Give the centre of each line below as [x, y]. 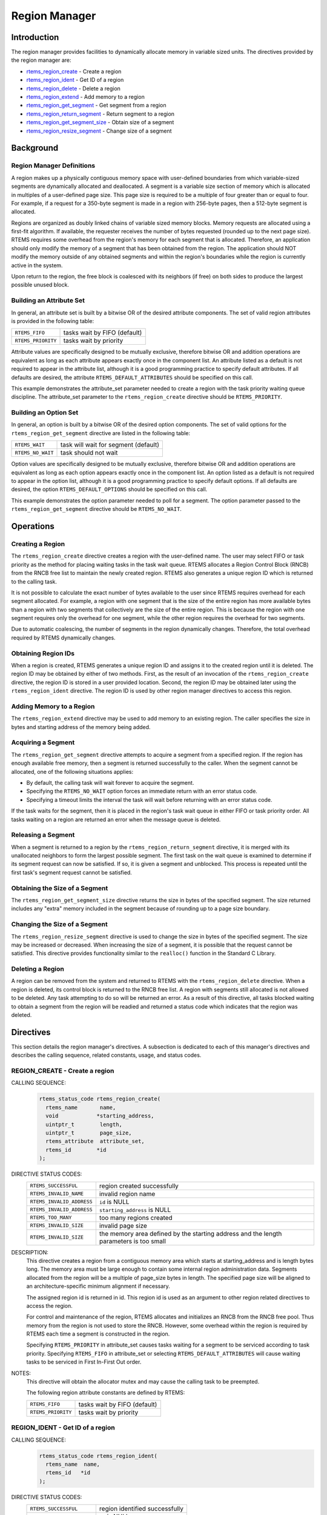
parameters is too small [133, 1241]
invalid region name [127, 1194]
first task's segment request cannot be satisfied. [72, 872]
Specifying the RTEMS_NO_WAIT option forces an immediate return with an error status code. [142, 791]
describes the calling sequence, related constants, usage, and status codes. [106, 1055]
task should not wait [89, 453]
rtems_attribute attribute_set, [95, 1141]
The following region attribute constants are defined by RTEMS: [106, 1393]
